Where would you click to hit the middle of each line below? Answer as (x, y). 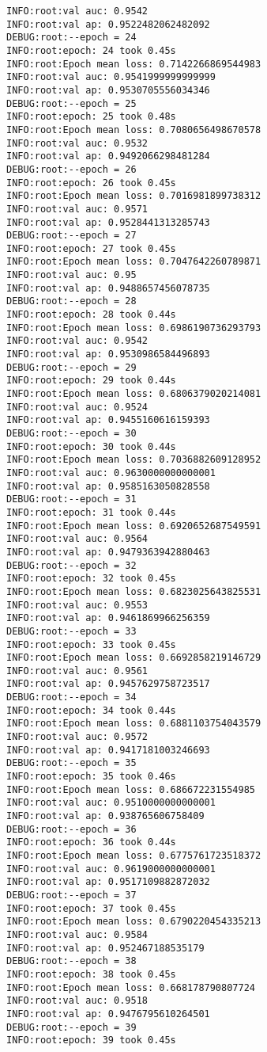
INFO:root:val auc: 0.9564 (77, 539)
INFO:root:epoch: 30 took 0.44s (91, 446)
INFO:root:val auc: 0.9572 (77, 737)
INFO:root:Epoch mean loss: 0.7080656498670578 (134, 130)
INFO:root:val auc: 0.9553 (77, 605)
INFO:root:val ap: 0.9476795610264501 (108, 1014)
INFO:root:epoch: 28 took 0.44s (91, 315)
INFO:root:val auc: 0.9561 (77, 671)
